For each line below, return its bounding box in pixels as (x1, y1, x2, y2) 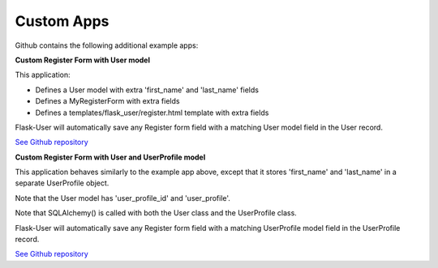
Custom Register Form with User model (15, 55, 150, 65)
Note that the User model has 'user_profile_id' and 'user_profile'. (15, 193, 231, 202)
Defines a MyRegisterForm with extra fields (35, 96, 180, 106)
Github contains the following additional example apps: (15, 40, 199, 50)
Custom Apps (15, 12, 109, 30)
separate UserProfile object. (15, 178, 109, 188)
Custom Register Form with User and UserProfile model (15, 152, 206, 162)
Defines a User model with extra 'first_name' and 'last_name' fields (35, 85, 260, 95)
